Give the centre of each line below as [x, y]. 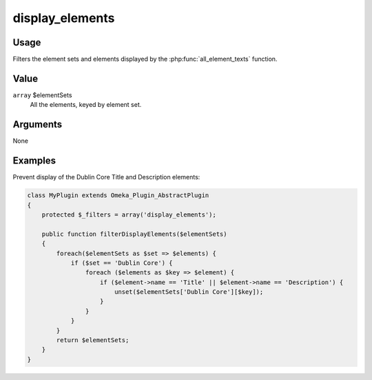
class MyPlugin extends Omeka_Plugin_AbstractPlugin [118, 196]
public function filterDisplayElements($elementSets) [134, 234]
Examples [34, 161]
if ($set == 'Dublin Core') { [122, 263]
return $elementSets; [93, 340]
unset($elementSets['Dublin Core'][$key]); [189, 292]
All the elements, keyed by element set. [86, 105]
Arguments [38, 124]
